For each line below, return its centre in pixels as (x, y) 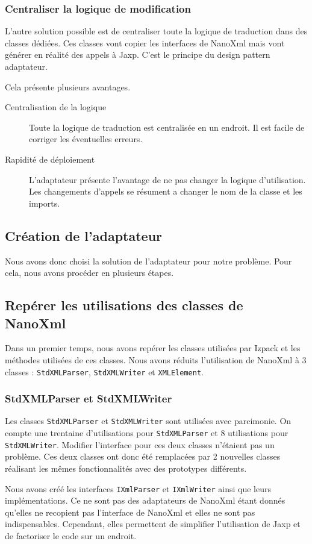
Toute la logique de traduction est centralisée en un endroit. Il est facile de (167, 127)
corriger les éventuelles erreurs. (86, 139)
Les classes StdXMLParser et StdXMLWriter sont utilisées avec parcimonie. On (148, 421)
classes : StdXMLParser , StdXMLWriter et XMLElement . (104, 371)
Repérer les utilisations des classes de (124, 305)
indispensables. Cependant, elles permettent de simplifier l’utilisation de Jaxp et (153, 524)
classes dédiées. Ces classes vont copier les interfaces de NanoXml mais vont (145, 42)
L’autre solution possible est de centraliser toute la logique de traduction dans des (156, 31)
